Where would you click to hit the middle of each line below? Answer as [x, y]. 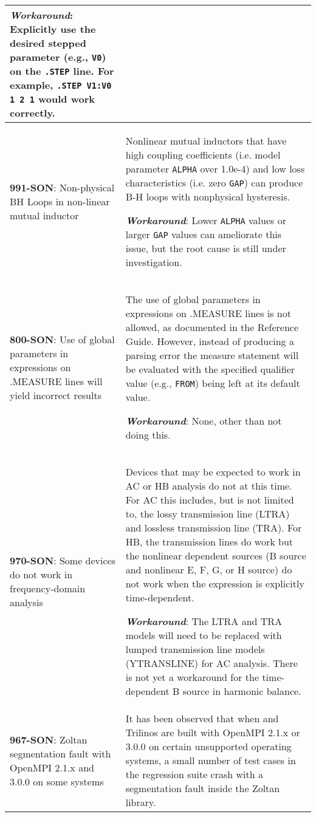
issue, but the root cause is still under [206, 248]
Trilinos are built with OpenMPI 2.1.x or [213, 732]
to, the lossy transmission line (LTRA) [208, 514]
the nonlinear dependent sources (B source [216, 555]
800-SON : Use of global [62, 339]
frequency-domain [48, 588]
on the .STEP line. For [62, 71]
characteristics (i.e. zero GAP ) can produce [214, 183]
